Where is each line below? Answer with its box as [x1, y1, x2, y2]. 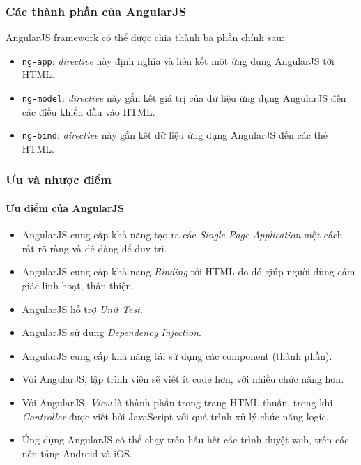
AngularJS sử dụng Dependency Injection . [22, 325, 201, 340]
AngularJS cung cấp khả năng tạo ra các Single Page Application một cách [22, 227, 343, 242]
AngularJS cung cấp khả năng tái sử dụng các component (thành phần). [22, 348, 332, 363]
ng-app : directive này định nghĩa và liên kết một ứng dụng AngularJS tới [22, 53, 335, 68]
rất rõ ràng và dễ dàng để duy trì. [22, 241, 167, 255]
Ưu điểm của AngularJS [6, 201, 124, 215]
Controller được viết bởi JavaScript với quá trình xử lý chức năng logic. [22, 409, 329, 423]
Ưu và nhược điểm [6, 171, 112, 188]
